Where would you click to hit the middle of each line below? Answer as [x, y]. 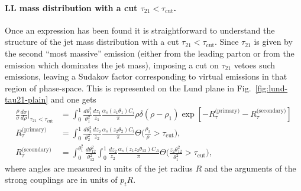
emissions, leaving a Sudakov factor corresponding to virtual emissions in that [146, 76]
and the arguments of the [250, 168]
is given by [273, 42]
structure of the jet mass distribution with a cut [92, 42]
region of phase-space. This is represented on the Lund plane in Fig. [128, 88]
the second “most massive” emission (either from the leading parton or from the [150, 53]
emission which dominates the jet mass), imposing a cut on [112, 65]
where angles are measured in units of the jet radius [99, 168]
